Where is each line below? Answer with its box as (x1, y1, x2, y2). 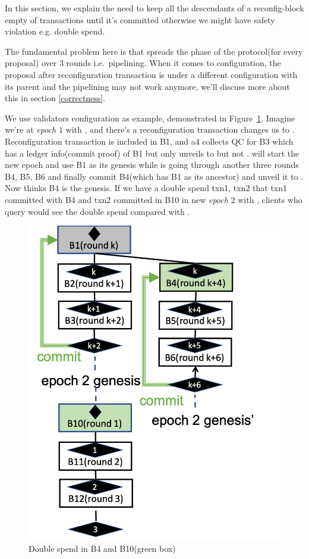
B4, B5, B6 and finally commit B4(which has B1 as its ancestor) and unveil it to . (5, 170, 304, 182)
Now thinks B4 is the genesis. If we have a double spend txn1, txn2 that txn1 (5, 182, 288, 194)
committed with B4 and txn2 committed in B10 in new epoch (5, 193, 228, 205)
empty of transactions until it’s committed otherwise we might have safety (5, 13, 275, 26)
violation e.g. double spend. (5, 25, 105, 38)
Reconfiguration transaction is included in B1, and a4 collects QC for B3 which (5, 135, 294, 147)
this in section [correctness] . (5, 92, 106, 104)
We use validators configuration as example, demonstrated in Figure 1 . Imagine (5, 111, 295, 124)
